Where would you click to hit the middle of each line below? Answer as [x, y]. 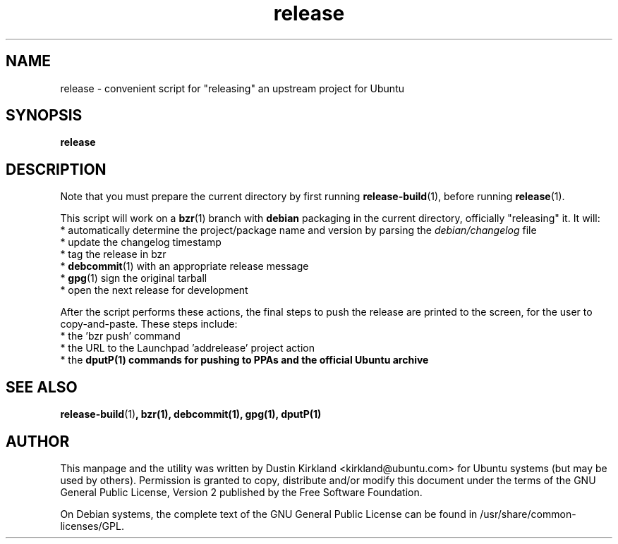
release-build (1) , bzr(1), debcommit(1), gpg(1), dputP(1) [191, 414]
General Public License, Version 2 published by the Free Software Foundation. [241, 492]
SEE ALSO [42, 387]
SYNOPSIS [44, 116]
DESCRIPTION [56, 169]
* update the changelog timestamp [141, 242]
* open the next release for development [154, 290]
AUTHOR [38, 441]
